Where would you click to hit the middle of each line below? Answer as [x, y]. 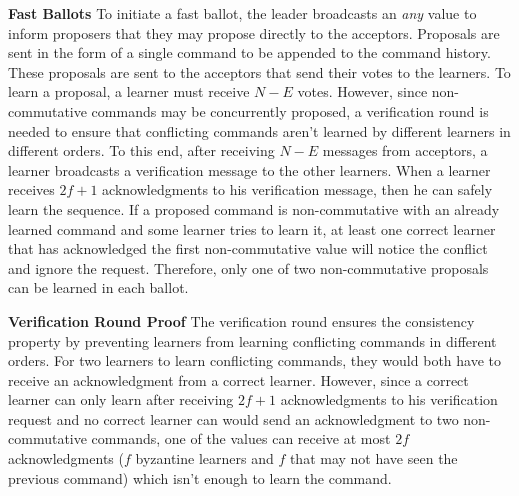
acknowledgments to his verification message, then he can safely [297, 189]
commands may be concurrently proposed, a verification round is [290, 110]
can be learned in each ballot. [98, 287]
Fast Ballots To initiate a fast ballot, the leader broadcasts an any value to [242, 13]
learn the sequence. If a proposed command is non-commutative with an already [254, 208]
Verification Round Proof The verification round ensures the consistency [241, 320]
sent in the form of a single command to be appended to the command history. [249, 52]
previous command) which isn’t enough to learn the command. [200, 477]
